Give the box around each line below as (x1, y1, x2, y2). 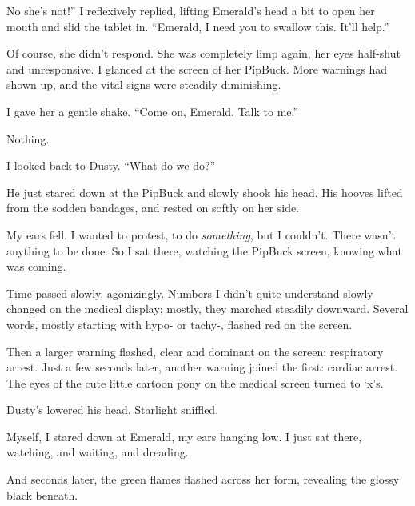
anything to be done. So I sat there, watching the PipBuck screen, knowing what (6, 242, 402, 259)
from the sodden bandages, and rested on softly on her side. (6, 199, 300, 216)
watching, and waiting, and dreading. (6, 444, 189, 460)
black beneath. (6, 486, 78, 503)
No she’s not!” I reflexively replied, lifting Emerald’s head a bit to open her (6, 2, 375, 18)
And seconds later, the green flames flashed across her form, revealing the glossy (6, 471, 400, 488)
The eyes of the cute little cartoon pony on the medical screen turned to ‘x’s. (6, 374, 384, 391)
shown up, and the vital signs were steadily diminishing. (6, 76, 281, 93)
